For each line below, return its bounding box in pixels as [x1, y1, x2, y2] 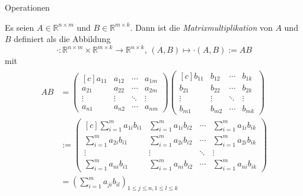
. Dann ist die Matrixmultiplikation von [130, 21, 273, 33]
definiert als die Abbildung [14, 33, 111, 45]
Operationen [5, 1, 50, 13]
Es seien [5, 21, 34, 33]
